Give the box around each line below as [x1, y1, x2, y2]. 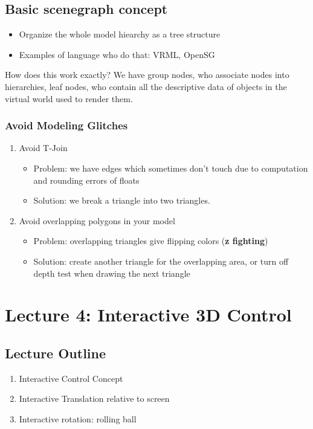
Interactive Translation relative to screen [19, 392, 170, 405]
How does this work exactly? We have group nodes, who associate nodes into [5, 68, 289, 81]
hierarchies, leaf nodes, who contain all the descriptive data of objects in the [5, 80, 287, 92]
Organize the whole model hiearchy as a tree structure [19, 28, 221, 40]
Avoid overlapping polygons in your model [19, 214, 175, 227]
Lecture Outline [5, 343, 106, 362]
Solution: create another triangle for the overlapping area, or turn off [33, 254, 289, 267]
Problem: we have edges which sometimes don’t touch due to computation [33, 161, 308, 174]
